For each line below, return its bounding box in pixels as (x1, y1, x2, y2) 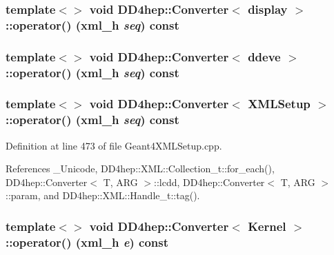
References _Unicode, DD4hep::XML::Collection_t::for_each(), (6, 161, 275, 176)
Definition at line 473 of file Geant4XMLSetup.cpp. (6, 138, 222, 152)
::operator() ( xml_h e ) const (6, 233, 169, 250)
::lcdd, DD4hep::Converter (154, 174, 265, 189)
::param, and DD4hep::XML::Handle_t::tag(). (6, 188, 200, 203)
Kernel (248, 217, 286, 234)
